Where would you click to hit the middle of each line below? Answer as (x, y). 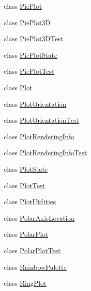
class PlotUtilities (30, 202)
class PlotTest (24, 185)
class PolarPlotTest (32, 250)
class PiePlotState (31, 55)
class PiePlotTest (29, 71)
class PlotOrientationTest (42, 120)
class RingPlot (25, 283)
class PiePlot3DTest (34, 39)
